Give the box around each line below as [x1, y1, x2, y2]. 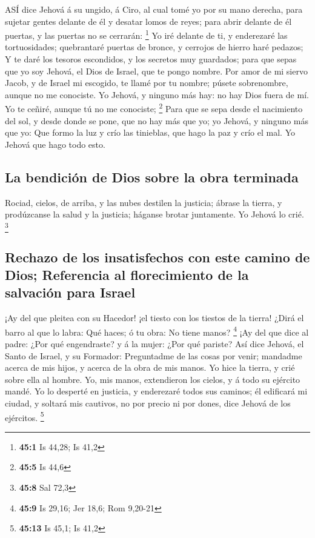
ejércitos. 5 [5, 409, 44, 423]
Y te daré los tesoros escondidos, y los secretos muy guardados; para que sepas [5, 53, 297, 65]
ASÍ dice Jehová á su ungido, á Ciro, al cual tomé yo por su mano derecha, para [5, 3, 303, 15]
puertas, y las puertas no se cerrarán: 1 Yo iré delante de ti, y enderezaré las [5, 27, 288, 41]
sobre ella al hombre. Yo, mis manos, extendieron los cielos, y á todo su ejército [5, 373, 300, 385]
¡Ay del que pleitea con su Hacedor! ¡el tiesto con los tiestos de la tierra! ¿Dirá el [5, 311, 304, 324]
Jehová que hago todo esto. [5, 138, 105, 150]
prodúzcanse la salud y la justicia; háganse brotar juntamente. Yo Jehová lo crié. [5, 208, 304, 221]
